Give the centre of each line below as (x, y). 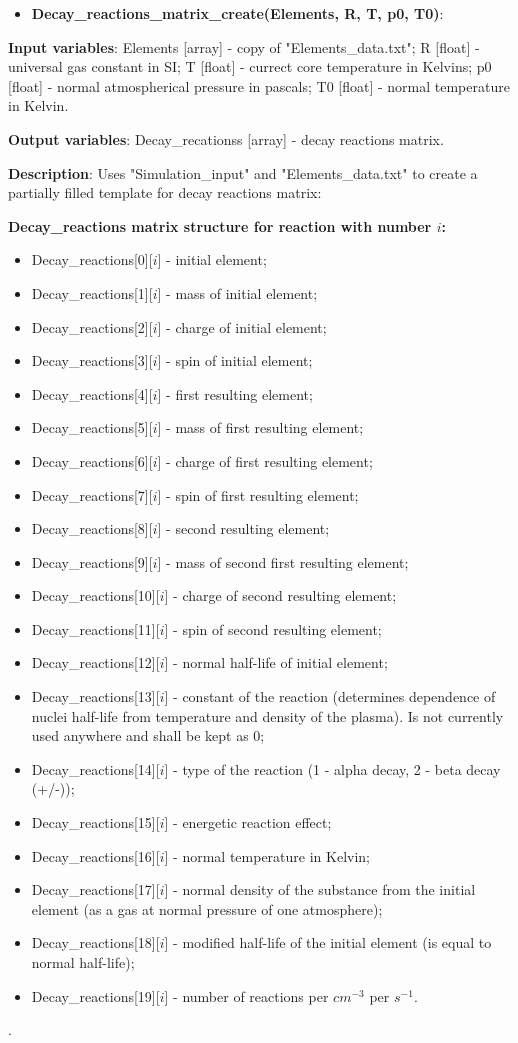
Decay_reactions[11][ (95, 628)
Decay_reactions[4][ (92, 393)
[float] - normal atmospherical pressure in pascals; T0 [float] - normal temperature (259, 85)
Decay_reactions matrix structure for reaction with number (220, 225)
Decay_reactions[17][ (95, 889)
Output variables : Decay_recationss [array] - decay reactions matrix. (226, 138)
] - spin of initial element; (235, 360)
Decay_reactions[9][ (92, 561)
